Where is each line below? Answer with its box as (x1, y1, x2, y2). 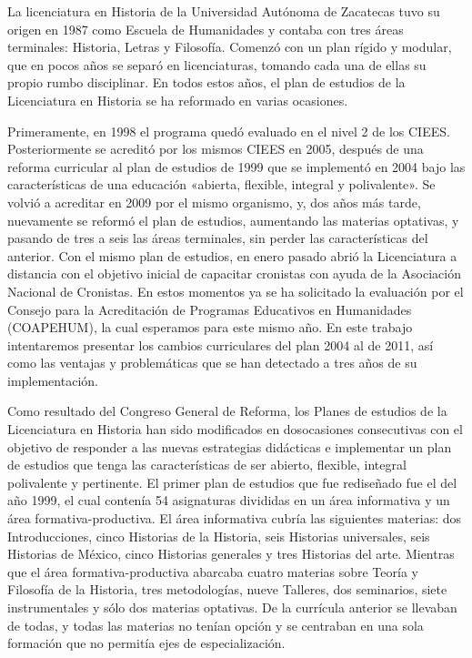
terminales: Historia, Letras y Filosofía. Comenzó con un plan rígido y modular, (7, 37, 452, 56)
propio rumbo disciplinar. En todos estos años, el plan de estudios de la (7, 73, 406, 92)
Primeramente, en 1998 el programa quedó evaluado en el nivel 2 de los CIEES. (7, 121, 450, 140)
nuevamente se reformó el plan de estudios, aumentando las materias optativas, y (7, 210, 459, 229)
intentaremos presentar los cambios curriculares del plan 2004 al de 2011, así (7, 335, 434, 354)
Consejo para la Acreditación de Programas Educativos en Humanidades (7, 299, 412, 319)
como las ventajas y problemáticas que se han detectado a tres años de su (7, 353, 417, 372)
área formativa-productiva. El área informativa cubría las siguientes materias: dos (7, 509, 462, 528)
